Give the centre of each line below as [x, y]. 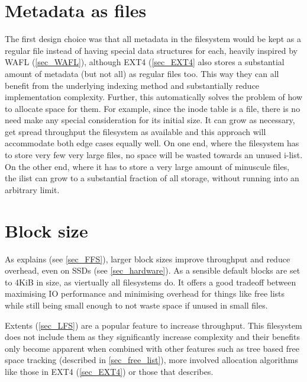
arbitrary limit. [32, 189]
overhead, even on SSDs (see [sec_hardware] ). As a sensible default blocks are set [153, 270]
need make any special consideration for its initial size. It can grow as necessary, [150, 120]
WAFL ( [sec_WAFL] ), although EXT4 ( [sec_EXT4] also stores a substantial [145, 62]
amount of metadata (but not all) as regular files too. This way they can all [142, 73]
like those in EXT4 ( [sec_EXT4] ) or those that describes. [109, 371]
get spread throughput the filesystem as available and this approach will [135, 131]
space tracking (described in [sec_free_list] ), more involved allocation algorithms [152, 360]
